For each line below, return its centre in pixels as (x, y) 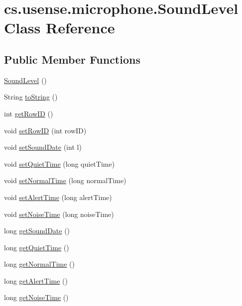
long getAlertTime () (36, 280)
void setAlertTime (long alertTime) (58, 197)
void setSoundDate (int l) (43, 147)
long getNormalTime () (39, 264)
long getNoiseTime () (36, 297)
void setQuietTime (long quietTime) (60, 163)
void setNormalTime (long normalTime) (65, 180)
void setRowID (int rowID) (45, 130)
